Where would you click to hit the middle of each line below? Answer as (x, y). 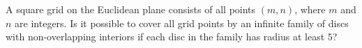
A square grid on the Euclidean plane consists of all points (131, 9)
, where (310, 9)
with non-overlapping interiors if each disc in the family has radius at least (165, 37)
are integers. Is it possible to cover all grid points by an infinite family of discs (182, 23)
